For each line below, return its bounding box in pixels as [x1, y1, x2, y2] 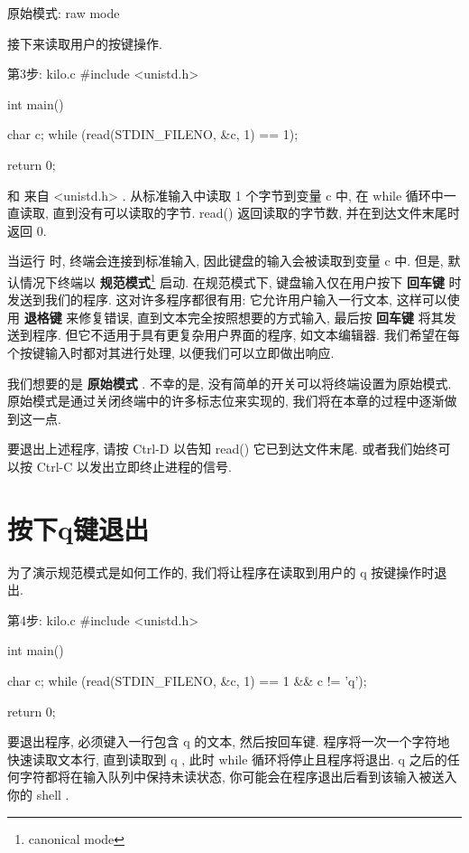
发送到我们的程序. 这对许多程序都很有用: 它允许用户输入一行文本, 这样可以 [7, 290, 447, 309]
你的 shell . [7, 785, 69, 803]
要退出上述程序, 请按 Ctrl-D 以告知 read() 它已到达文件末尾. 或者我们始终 [7, 439, 438, 458]
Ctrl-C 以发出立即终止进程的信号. [36, 456, 232, 475]
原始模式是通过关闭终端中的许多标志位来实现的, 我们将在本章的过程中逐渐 [7, 391, 445, 410]
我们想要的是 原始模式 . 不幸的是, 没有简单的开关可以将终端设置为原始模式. [7, 373, 452, 392]
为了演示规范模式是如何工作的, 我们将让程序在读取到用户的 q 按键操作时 [7, 562, 435, 581]
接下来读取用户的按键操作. [7, 33, 162, 52]
